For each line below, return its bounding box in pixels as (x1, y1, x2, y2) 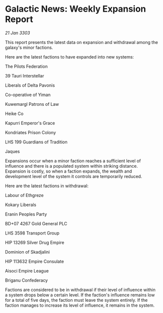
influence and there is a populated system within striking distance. (5, 163, 138, 169)
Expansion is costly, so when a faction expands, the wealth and (5, 168, 132, 174)
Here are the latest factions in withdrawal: (5, 183, 89, 189)
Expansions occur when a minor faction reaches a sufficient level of (5, 157, 141, 164)
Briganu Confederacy (5, 277, 48, 283)
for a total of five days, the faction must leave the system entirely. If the (5, 297, 148, 303)
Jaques (5, 148, 20, 154)
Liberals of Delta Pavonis (5, 82, 55, 88)
